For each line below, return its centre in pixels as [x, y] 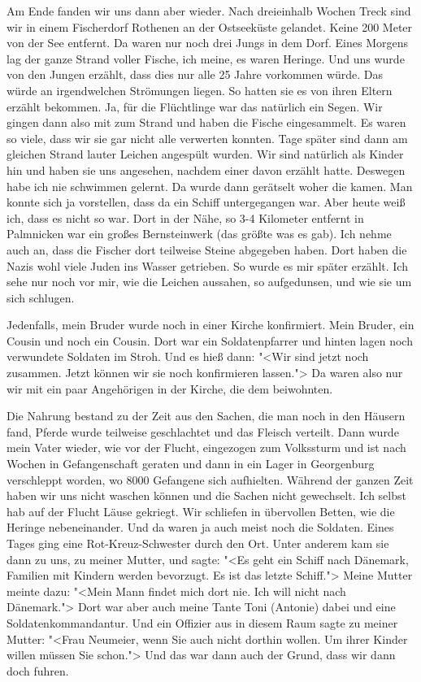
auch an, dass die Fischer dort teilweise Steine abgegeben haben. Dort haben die [207, 249]
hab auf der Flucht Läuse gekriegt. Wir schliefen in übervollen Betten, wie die [201, 511]
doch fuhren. [38, 670]
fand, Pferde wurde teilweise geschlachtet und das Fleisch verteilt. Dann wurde [203, 431]
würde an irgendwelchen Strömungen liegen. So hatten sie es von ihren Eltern [200, 90]
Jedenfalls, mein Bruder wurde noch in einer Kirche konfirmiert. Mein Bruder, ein [210, 325]
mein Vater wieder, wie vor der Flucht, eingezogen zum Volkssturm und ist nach [206, 447]
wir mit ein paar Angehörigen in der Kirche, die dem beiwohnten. [170, 388]
